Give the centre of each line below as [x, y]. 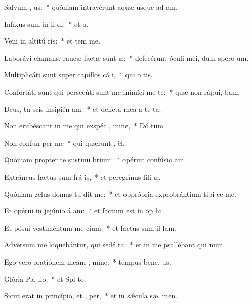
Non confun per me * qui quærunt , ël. [65, 142]
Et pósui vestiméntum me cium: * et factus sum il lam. [90, 227]
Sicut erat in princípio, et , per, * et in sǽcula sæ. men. [91, 296]
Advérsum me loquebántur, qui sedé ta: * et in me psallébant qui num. [115, 245]
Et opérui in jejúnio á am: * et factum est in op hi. [84, 211]
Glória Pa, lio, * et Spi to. [45, 278]
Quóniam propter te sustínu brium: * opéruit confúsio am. [95, 160]
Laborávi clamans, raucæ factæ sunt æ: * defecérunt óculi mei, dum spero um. [127, 57]
